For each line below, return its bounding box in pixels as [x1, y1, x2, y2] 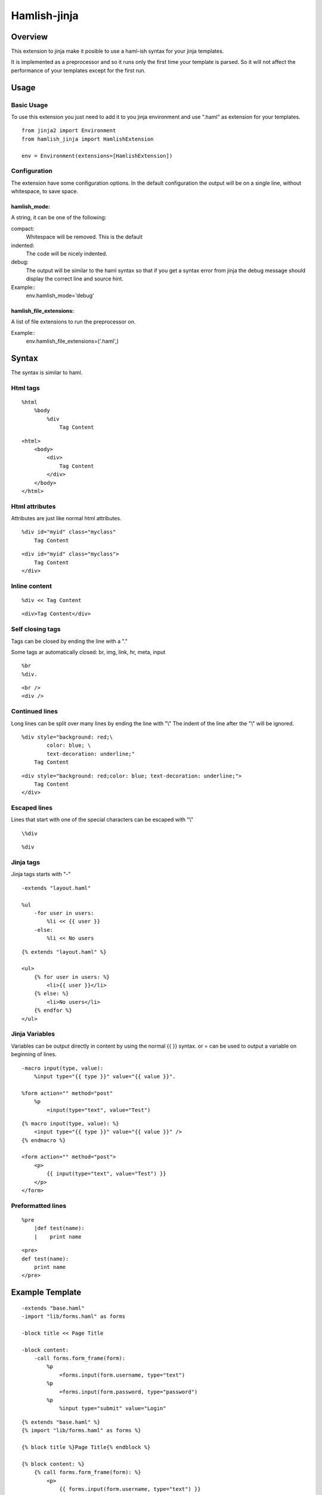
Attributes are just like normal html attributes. [11, 515, 122, 522]
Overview [11, 32, 48, 42]
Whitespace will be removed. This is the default [26, 233, 143, 240]
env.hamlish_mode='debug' [26, 292, 95, 299]
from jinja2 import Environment [21, 127, 116, 134]
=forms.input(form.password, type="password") [59, 1388, 198, 1395]
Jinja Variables [11, 1030, 55, 1038]
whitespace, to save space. [11, 188, 79, 195]
